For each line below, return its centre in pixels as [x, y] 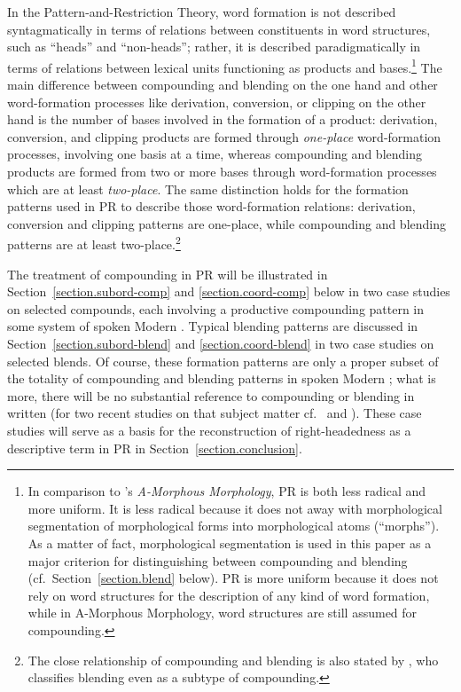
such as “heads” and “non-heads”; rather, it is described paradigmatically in [214, 47]
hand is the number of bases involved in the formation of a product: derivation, [223, 119]
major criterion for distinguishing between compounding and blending [218, 560]
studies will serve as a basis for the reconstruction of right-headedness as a [209, 430]
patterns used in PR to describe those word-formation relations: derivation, [211, 206]
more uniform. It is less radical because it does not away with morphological [235, 508]
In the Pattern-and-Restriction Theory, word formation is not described [202, 12]
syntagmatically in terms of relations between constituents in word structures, [219, 29]
